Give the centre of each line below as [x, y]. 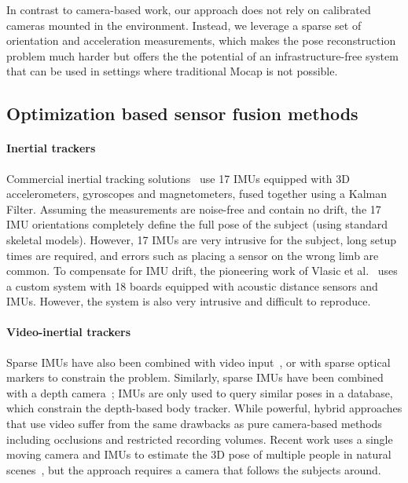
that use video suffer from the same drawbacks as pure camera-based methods [194, 424]
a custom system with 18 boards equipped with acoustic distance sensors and [192, 285]
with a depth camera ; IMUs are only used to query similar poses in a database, [200, 392]
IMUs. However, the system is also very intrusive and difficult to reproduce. [189, 301]
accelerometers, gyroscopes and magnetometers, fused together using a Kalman [197, 194]
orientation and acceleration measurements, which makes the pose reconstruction [201, 40]
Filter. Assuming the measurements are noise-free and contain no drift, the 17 [194, 209]
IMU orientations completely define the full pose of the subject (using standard [197, 224]
